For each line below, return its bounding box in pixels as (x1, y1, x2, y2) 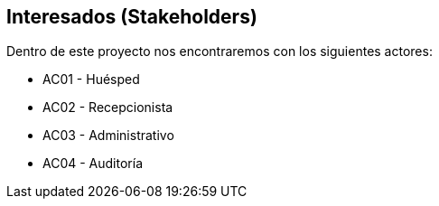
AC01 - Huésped (42, 71, 140, 88)
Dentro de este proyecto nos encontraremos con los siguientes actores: (6, 43, 433, 60)
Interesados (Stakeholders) (6, 5, 257, 28)
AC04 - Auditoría (42, 155, 143, 172)
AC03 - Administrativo (42, 127, 174, 144)
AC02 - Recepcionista (42, 99, 173, 116)
